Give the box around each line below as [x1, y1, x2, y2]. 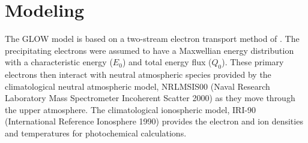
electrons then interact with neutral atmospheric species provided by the [5, 68, 271, 81]
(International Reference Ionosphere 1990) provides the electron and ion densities [5, 115, 303, 127]
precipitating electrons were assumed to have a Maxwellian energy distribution [5, 44, 294, 56]
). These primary [222, 56, 284, 68]
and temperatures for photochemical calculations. [5, 127, 187, 139]
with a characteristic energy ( [5, 56, 113, 68]
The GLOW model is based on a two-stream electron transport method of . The [5, 32, 300, 45]
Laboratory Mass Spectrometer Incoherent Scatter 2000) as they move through [5, 92, 295, 104]
